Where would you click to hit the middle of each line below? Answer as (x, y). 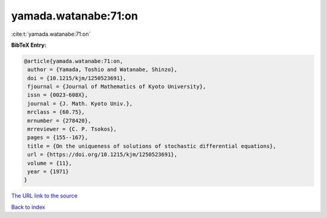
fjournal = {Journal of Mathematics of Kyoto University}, (117, 87)
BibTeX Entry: (29, 45)
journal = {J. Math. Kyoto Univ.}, (80, 104)
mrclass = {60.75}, (56, 112)
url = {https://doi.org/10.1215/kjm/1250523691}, (103, 155)
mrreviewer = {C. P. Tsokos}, (72, 129)
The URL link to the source (45, 196)
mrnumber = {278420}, (59, 121)
